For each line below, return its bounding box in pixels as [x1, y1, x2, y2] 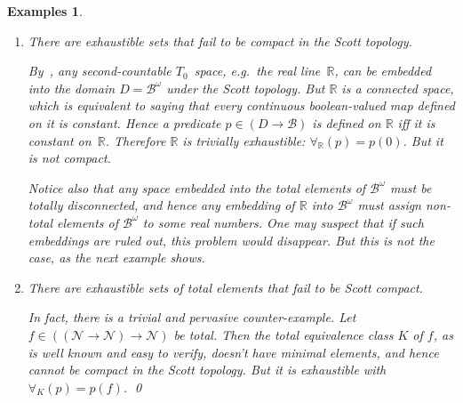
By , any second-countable [28, 61, 172, 80]
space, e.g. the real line [194, 61, 321, 80]
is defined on [312, 113, 381, 132]
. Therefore [105, 131, 166, 149]
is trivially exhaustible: [182, 131, 306, 149]
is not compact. [28, 149, 111, 167]
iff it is [397, 113, 435, 132]
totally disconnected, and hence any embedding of [28, 196, 295, 214]
